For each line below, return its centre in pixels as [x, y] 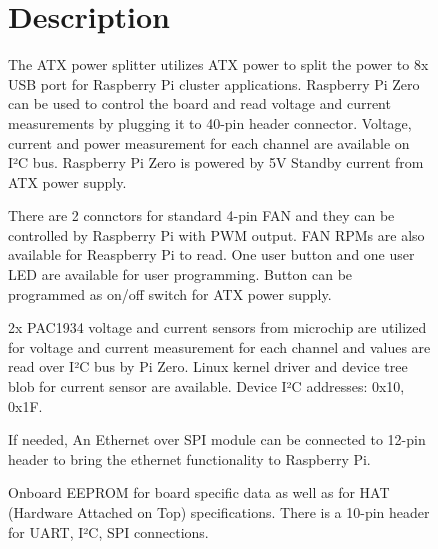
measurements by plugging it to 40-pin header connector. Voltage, [210, 122]
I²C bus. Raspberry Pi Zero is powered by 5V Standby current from [216, 162]
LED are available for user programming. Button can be [180, 274]
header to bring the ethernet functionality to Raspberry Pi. [189, 458]
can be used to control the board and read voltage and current [199, 103]
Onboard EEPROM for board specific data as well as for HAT [199, 492]
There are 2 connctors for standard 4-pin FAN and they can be [201, 215]
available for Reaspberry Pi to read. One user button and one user [211, 254]
